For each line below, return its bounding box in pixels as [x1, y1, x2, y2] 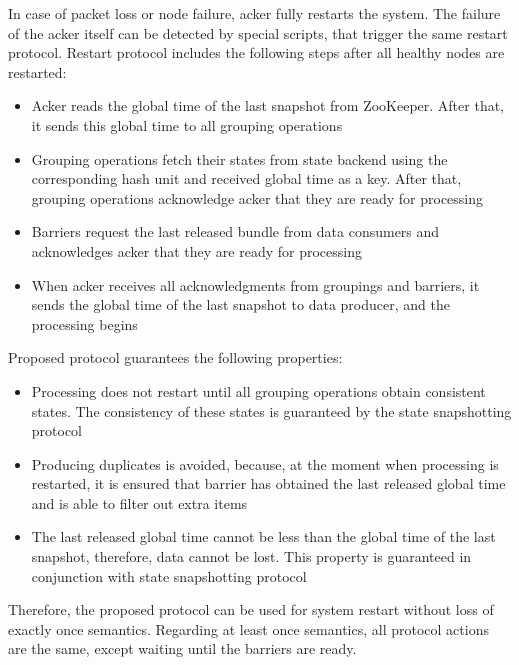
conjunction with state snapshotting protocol [31, 565, 307, 586]
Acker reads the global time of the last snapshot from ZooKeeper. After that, [31, 95, 505, 116]
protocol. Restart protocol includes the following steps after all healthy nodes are [8, 42, 505, 63]
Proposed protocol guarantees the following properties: [8, 347, 343, 368]
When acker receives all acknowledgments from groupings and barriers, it [31, 274, 480, 295]
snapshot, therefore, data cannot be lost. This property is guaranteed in [31, 546, 472, 567]
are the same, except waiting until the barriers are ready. [8, 638, 357, 659]
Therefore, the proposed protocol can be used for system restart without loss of [8, 599, 494, 620]
